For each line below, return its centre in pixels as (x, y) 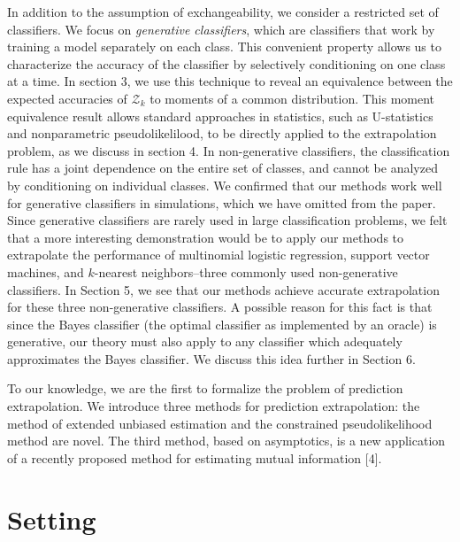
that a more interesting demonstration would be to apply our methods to (206, 237)
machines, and (46, 271)
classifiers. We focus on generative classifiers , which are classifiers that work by (221, 29)
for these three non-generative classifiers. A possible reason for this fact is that (220, 307)
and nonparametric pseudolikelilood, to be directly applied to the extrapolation (222, 133)
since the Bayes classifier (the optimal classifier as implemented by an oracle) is (222, 324)
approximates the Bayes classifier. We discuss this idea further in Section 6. (211, 358)
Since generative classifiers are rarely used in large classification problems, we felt (227, 220)
